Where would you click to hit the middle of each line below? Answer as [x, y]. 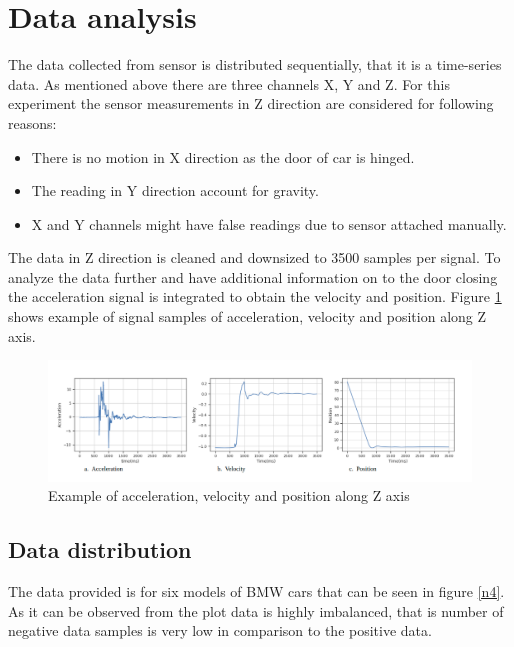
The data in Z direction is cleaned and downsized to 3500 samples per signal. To [254, 257]
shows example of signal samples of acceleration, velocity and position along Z [247, 316]
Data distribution [100, 549]
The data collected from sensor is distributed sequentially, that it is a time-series [255, 64]
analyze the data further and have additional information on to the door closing [253, 276]
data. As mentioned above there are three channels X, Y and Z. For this [229, 83]
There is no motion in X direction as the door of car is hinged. [223, 156]
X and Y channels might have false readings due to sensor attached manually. [269, 223]
